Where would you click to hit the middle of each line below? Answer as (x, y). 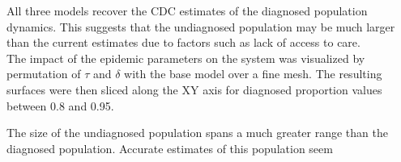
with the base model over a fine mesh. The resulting (253, 74)
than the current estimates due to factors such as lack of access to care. (183, 42)
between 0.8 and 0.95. (60, 105)
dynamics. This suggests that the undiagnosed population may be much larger (201, 26)
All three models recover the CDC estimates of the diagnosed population (187, 10)
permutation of (44, 74)
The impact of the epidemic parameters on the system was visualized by (186, 58)
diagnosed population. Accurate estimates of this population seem (170, 148)
